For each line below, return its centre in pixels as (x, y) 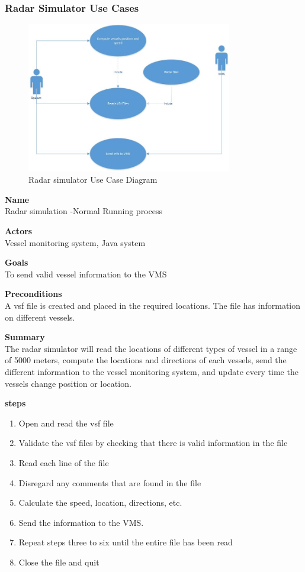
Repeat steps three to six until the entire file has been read (126, 542)
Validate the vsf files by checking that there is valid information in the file (153, 443)
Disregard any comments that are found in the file (110, 482)
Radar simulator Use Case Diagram (93, 180)
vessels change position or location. (68, 383)
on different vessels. (40, 317)
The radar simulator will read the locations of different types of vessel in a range (151, 348)
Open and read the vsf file (66, 423)
